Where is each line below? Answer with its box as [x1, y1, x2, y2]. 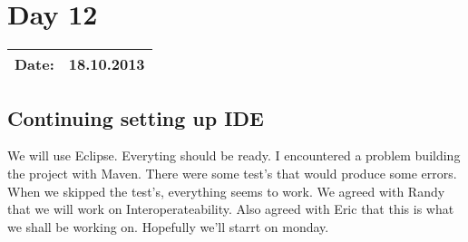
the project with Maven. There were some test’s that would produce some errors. [7, 163, 457, 182]
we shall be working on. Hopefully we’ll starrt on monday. [7, 217, 329, 236]
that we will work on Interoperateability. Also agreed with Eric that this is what [7, 199, 454, 218]
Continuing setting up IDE [7, 103, 264, 131]
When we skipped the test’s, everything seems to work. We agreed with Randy [7, 181, 445, 200]
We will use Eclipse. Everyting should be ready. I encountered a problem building [7, 146, 461, 165]
